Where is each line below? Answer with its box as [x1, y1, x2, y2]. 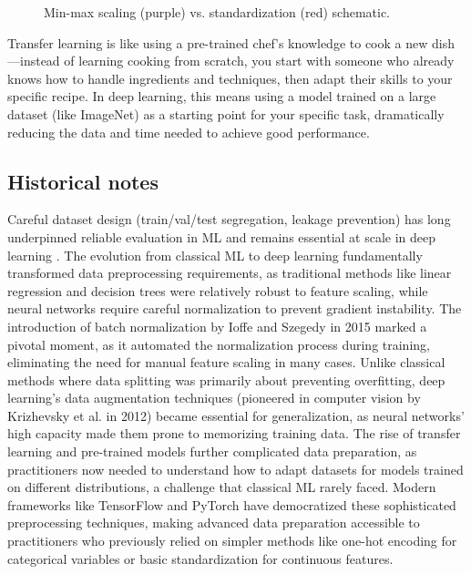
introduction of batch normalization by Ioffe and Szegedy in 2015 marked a [7, 316, 427, 335]
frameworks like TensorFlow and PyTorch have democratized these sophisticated [7, 495, 456, 514]
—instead [7, 51, 60, 70]
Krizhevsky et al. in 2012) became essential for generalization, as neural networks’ [7, 405, 465, 425]
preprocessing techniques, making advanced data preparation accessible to [7, 513, 420, 532]
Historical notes [7, 167, 159, 195]
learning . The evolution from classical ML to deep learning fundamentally [7, 245, 423, 264]
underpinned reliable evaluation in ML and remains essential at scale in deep [7, 227, 436, 246]
